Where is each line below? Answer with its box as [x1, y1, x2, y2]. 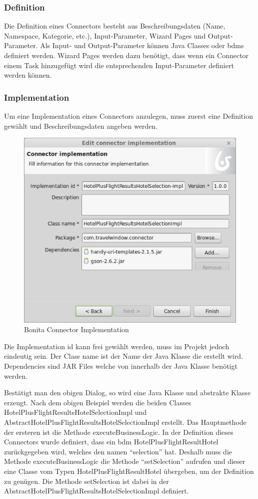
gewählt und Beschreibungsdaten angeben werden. [4, 120, 158, 131]
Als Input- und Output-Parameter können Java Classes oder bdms [40, 40, 244, 51]
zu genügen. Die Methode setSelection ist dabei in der [4, 475, 169, 486]
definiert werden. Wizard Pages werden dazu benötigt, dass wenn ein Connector [4, 50, 249, 60]
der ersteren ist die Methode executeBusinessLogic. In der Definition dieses [4, 426, 233, 437]
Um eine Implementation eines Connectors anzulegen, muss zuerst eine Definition [4, 111, 253, 121]
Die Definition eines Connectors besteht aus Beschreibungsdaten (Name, [4, 21, 225, 31]
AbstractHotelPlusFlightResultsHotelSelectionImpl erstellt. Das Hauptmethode [4, 417, 246, 427]
